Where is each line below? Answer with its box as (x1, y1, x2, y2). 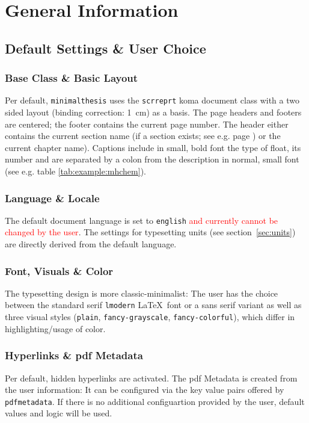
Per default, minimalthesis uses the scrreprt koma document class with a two (5, 94, 299, 107)
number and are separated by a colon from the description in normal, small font (5, 153, 299, 165)
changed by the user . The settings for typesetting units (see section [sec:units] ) (5, 226, 296, 238)
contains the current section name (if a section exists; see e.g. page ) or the (5, 129, 281, 142)
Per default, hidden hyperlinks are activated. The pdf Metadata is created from (5, 371, 298, 384)
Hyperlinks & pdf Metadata (5, 348, 143, 363)
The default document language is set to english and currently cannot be (5, 214, 278, 226)
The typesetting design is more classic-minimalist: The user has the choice (5, 286, 278, 299)
